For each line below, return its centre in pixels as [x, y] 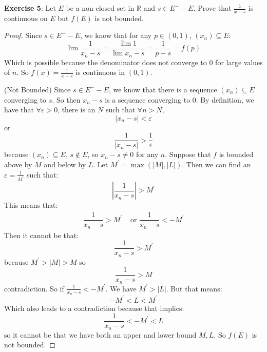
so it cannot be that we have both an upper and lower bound [100, 334]
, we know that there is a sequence [163, 89]
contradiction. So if [34, 288]
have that [19, 110]
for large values [239, 62]
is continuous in [100, 72]
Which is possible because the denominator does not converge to [106, 62]
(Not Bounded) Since [37, 89]
